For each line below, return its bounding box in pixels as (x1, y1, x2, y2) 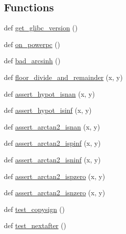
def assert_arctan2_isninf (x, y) (4, 154, 101, 164)
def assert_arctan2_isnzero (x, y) (4, 187, 105, 198)
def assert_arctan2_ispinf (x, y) (4, 138, 101, 148)
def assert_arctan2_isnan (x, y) (4, 121, 100, 131)
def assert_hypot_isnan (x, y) (4, 88, 95, 99)
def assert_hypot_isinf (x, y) (4, 105, 92, 115)
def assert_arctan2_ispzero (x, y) (4, 171, 105, 181)
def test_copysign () (4, 204, 65, 214)
